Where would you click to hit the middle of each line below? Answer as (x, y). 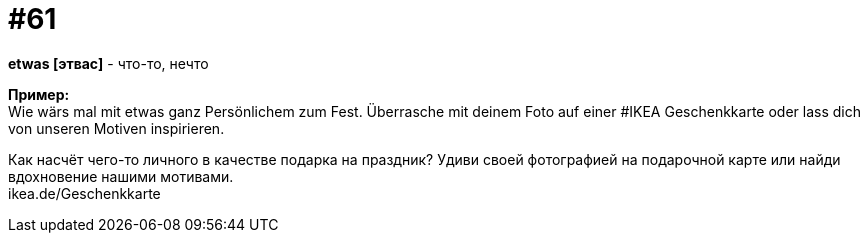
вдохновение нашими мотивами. (121, 176)
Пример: (39, 94)
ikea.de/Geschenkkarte (84, 193)
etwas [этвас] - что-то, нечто (108, 63)
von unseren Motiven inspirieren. (116, 128)
